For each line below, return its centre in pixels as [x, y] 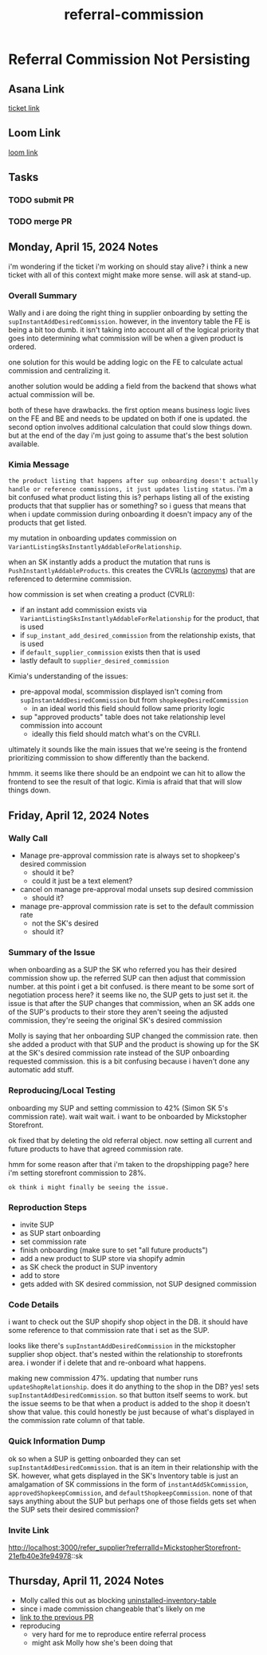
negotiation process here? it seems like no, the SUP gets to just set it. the [128, 995]
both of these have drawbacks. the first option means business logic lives [129, 410]
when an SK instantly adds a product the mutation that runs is [110, 562]
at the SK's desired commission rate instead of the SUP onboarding [119, 1053]
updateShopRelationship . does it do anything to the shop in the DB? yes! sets [134, 1387]
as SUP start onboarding [60, 1233]
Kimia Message [39, 465]
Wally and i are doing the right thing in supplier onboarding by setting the [128, 313]
